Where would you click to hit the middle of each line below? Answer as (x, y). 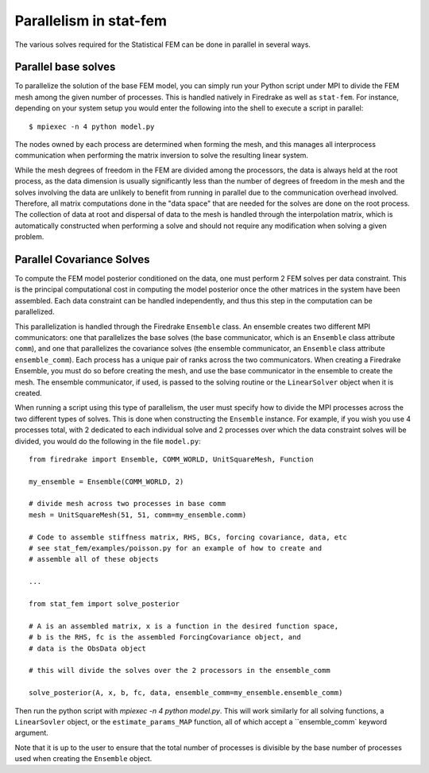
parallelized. (35, 312)
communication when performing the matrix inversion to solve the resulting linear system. (162, 156)
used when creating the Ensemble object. (83, 759)
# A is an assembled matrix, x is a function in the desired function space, (184, 626)
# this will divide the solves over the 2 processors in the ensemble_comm (180, 671)
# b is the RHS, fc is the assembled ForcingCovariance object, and (165, 637)
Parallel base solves (65, 67)
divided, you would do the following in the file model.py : (108, 441)
